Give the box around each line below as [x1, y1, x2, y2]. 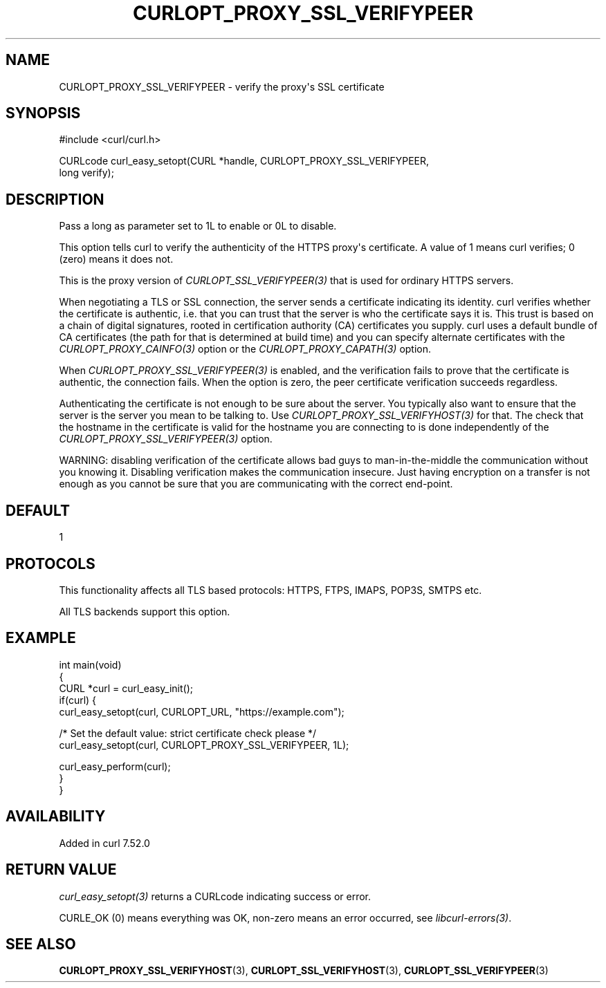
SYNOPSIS [6, 104, 81, 122]
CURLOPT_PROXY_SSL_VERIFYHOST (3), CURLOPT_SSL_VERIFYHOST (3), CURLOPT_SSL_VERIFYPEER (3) [59, 964, 549, 977]
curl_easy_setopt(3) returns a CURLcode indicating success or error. [59, 890, 371, 902]
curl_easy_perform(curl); [59, 760, 171, 772]
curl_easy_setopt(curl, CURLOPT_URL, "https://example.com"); [59, 705, 345, 718]
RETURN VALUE [6, 861, 117, 879]
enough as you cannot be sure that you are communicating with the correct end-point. [59, 478, 453, 490]
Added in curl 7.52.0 [59, 837, 150, 849]
